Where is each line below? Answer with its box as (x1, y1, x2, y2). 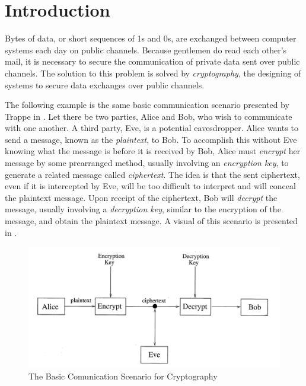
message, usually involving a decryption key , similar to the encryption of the (5, 203, 281, 215)
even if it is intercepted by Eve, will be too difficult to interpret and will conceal (5, 180, 296, 192)
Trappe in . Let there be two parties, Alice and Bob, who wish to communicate (5, 110, 292, 122)
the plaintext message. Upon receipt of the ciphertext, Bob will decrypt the (5, 191, 278, 203)
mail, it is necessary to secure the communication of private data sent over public (5, 55, 300, 68)
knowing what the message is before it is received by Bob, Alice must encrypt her (5, 145, 301, 157)
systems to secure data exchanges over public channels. (5, 78, 205, 91)
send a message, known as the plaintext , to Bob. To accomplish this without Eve (5, 133, 297, 145)
